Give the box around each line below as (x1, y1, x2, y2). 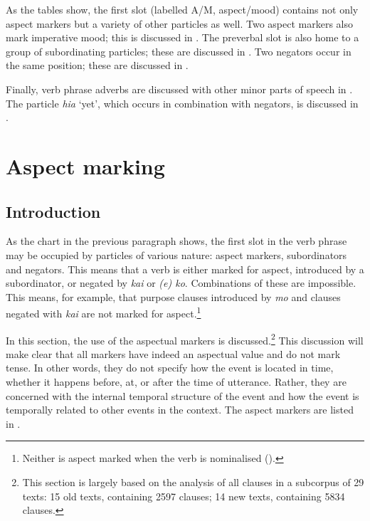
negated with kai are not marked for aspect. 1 (6, 304, 201, 320)
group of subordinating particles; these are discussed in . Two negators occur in (6, 43, 351, 58)
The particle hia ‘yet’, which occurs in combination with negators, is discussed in (6, 95, 359, 110)
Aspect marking (6, 151, 165, 180)
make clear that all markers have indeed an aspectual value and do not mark (6, 346, 341, 361)
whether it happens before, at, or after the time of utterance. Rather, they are (6, 374, 347, 389)
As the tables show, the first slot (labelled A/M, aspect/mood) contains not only (6, 2, 359, 16)
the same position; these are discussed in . (6, 58, 189, 73)
